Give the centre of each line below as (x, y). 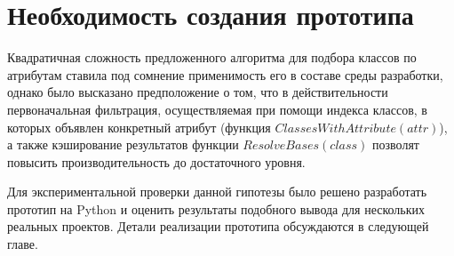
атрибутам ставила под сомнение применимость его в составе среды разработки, (225, 74)
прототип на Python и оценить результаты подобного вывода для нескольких (216, 208)
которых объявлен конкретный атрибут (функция (139, 127)
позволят (396, 144)
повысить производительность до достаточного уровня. (156, 161)
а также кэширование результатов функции (123, 144)
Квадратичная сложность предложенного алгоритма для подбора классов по (212, 57)
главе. (23, 244)
